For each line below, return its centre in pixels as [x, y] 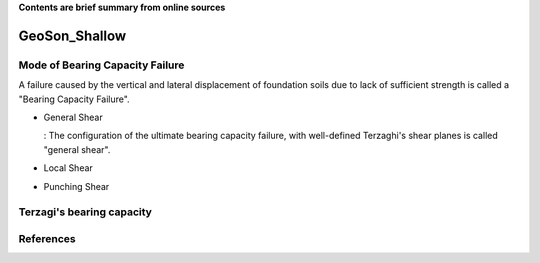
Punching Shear [76, 186]
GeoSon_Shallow [72, 35]
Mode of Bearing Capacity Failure [101, 65]
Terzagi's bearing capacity [85, 212]
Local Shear [68, 168]
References [47, 238]
